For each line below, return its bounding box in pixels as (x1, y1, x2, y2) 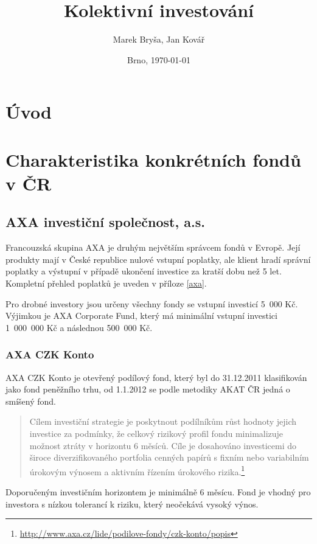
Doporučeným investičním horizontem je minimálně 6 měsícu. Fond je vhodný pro (5, 486, 311, 498)
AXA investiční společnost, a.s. (5, 212, 205, 231)
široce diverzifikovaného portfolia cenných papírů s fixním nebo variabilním (29, 451, 309, 464)
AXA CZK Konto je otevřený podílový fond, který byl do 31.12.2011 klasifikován (5, 371, 307, 383)
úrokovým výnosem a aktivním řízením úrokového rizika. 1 (29, 463, 245, 478)
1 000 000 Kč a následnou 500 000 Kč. (5, 321, 153, 333)
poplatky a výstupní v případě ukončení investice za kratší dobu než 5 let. (5, 265, 282, 277)
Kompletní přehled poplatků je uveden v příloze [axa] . (5, 277, 207, 290)
